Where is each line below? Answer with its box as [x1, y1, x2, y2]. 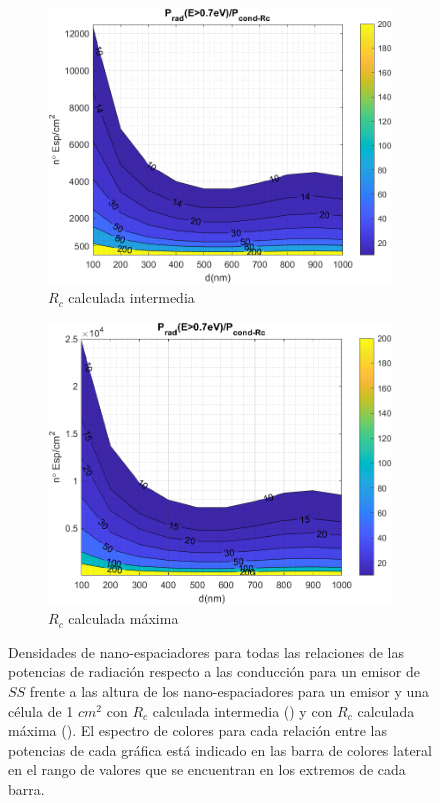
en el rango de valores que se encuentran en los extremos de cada [8, 759, 406, 780]
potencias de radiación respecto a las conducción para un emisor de [8, 661, 420, 682]
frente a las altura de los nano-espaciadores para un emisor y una [29, 681, 430, 702]
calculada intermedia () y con [152, 700, 333, 721]
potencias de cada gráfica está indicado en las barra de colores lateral [8, 739, 432, 760]
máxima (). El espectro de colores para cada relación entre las [8, 720, 387, 741]
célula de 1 [8, 700, 74, 721]
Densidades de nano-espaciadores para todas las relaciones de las [8, 641, 405, 662]
